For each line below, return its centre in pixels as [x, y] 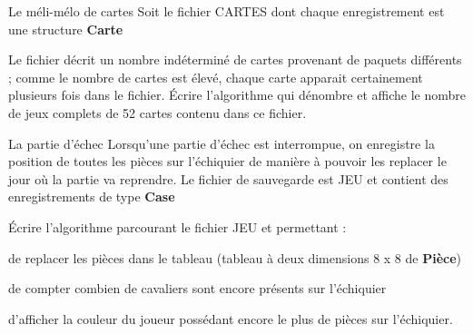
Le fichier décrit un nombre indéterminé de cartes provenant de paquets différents [235, 59]
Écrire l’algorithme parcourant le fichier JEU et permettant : [177, 226]
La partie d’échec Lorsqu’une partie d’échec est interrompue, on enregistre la [222, 143]
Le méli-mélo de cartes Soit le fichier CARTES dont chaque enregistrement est [227, 11]
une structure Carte [66, 29]
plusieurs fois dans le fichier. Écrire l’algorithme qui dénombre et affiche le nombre [237, 95]
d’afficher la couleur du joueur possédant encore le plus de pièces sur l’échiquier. [231, 318]
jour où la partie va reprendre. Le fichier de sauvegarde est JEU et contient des [228, 178]
